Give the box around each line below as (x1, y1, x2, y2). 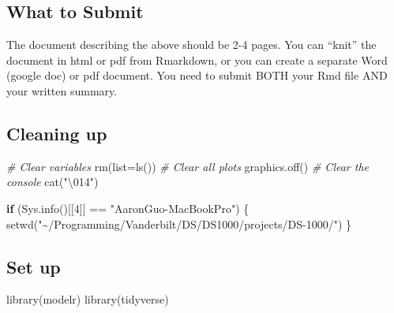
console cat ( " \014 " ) (6, 173, 99, 190)
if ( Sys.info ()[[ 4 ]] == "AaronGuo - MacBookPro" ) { (6, 199, 250, 216)
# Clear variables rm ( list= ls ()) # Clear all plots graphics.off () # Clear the (6, 158, 370, 174)
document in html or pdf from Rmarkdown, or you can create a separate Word (6, 51, 388, 68)
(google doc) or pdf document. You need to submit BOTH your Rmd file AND (6, 67, 388, 84)
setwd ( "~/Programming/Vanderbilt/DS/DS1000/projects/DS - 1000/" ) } (6, 215, 352, 232)
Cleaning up (6, 121, 107, 145)
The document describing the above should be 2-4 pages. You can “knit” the (6, 36, 377, 53)
